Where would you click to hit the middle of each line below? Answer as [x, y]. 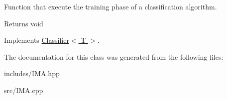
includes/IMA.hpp [32, 73]
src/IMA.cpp [24, 90]
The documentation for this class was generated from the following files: [114, 56]
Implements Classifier [37, 40]
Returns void [24, 23]
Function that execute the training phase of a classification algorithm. [111, 6]
